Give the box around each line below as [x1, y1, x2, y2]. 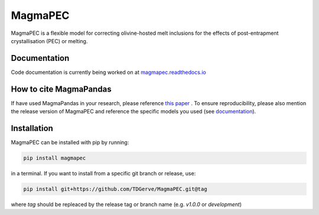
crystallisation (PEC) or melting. [11, 37, 88, 44]
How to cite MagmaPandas [11, 84, 112, 94]
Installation [11, 123, 53, 133]
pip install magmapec [23, 155, 86, 162]
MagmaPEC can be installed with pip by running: [11, 139, 129, 146]
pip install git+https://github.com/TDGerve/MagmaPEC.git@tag [23, 186, 207, 192]
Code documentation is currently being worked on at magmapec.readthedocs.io [11, 69, 206, 76]
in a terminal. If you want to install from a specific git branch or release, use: [11, 170, 196, 177]
